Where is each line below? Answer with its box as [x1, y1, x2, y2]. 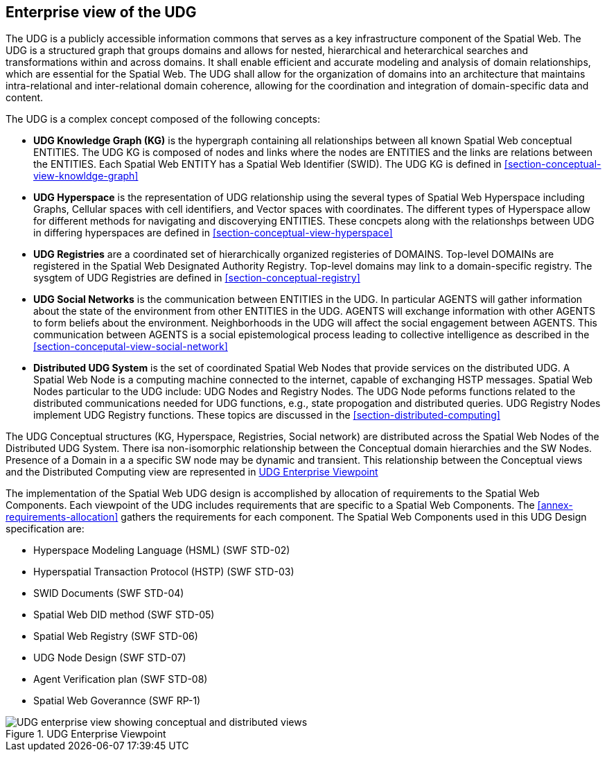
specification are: [6, 523, 85, 535]
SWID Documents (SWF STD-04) [33, 587, 184, 600]
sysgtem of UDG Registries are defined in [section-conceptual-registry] [33, 272, 360, 284]
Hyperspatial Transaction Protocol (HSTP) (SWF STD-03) [33, 566, 294, 578]
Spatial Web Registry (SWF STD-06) [33, 630, 198, 643]
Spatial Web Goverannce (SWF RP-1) [33, 695, 201, 707]
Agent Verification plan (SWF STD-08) [33, 673, 208, 686]
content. [6, 92, 44, 104]
